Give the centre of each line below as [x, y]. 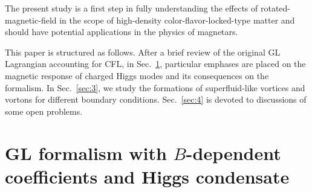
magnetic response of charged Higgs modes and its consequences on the [137, 75]
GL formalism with [86, 152]
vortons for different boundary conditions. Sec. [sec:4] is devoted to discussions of [156, 99]
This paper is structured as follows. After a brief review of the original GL [143, 52]
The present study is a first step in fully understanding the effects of [132, 8]
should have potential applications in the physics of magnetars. [122, 32]
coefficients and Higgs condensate [147, 176]
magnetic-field [31, 20]
